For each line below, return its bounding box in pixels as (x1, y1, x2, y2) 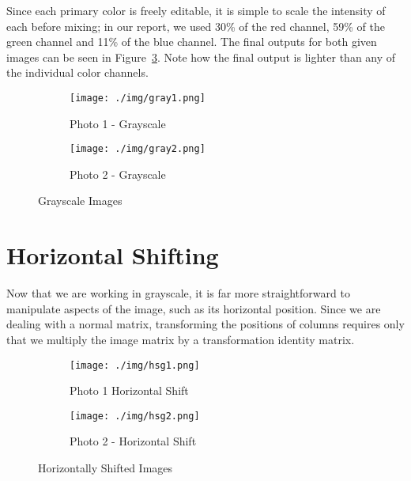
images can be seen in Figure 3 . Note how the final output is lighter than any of (6, 48, 396, 65)
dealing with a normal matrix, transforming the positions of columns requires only (6, 316, 405, 332)
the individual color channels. (6, 64, 149, 81)
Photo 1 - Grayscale (70, 115, 166, 131)
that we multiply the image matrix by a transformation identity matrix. (6, 331, 355, 347)
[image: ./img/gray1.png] (70, 92, 205, 104)
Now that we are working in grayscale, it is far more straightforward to (6, 285, 350, 301)
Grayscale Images (38, 192, 123, 209)
